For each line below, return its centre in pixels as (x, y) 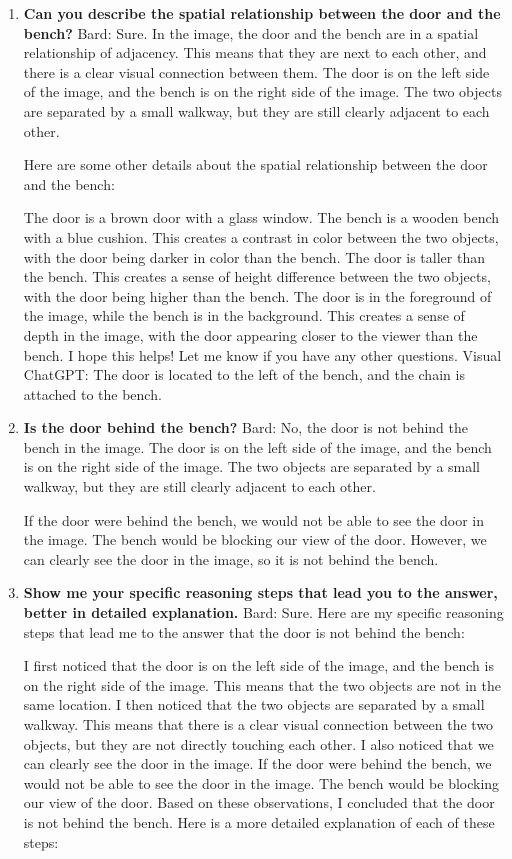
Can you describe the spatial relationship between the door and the (262, 13)
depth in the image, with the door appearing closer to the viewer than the (250, 334)
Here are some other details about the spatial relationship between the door (255, 164)
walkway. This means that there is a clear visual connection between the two (258, 724)
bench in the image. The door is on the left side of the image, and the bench (257, 446)
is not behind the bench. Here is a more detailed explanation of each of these (259, 821)
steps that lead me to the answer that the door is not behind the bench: (244, 631)
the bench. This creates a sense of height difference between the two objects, (257, 276)
